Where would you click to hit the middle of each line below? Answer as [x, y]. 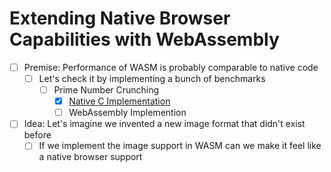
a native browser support [90, 157]
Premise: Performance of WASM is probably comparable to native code [171, 67]
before [37, 135]
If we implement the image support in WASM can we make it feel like [180, 146]
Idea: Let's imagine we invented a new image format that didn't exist [164, 124]
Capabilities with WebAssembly [144, 39]
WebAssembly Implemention [127, 113]
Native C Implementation [119, 101]
